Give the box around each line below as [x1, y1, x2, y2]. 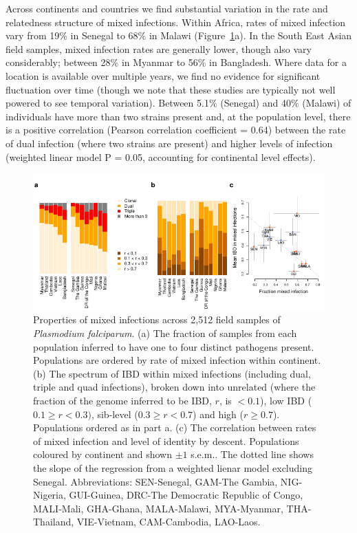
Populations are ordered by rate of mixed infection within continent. [33, 353, 321, 367]
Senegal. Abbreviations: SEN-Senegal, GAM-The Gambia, [33, 474, 278, 488]
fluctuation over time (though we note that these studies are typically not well [6, 82, 336, 96]
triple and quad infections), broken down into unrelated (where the [33, 380, 316, 394]
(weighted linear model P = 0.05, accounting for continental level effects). [6, 149, 316, 164]
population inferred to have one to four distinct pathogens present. [33, 339, 314, 353]
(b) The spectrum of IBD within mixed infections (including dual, [33, 366, 311, 380]
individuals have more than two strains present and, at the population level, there [6, 109, 351, 123]
